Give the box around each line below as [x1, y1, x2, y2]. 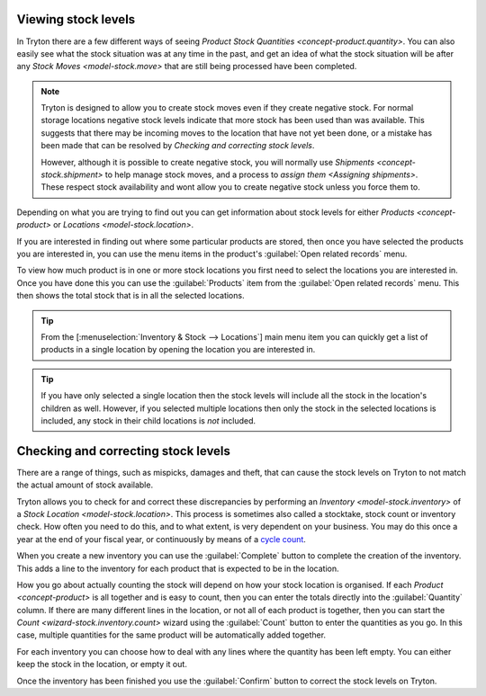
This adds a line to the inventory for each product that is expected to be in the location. [16, 563, 339, 574]
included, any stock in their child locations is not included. [40, 415, 256, 426]
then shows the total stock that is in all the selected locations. [16, 290, 245, 301]
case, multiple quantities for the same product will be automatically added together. [16, 629, 327, 640]
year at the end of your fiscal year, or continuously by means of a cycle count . [16, 533, 306, 544]
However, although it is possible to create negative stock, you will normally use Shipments [40, 156, 375, 167]
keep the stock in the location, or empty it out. [16, 659, 188, 670]
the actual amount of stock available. [16, 479, 153, 490]
